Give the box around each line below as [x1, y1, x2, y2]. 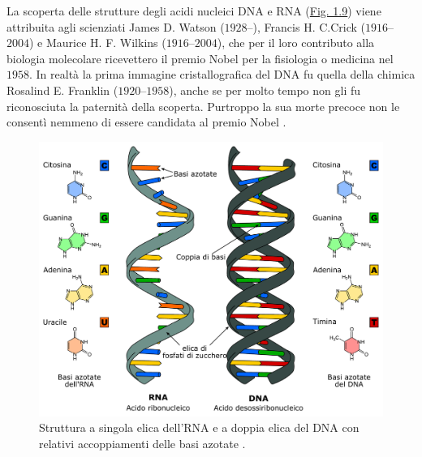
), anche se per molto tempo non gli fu [169, 81, 361, 98]
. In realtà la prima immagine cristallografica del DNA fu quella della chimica [29, 66, 416, 83]
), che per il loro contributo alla [217, 34, 375, 51]
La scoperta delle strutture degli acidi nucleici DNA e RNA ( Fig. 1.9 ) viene [6, 2, 381, 19]
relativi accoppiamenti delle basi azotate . [39, 435, 246, 452]
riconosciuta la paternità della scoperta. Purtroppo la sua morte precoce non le [6, 97, 400, 114]
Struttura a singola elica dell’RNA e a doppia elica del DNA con [39, 419, 360, 436]
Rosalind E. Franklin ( [6, 81, 118, 98]
